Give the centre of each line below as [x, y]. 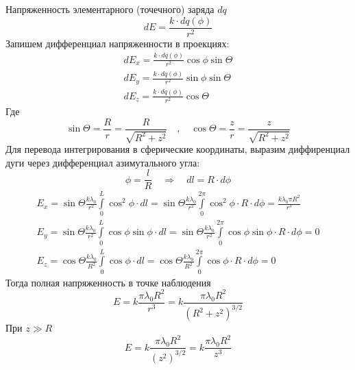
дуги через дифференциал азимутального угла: [103, 162]
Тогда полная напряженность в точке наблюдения [108, 282]
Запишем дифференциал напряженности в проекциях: [118, 43]
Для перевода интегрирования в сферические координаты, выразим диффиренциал [178, 149]
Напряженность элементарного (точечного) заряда [110, 9]
